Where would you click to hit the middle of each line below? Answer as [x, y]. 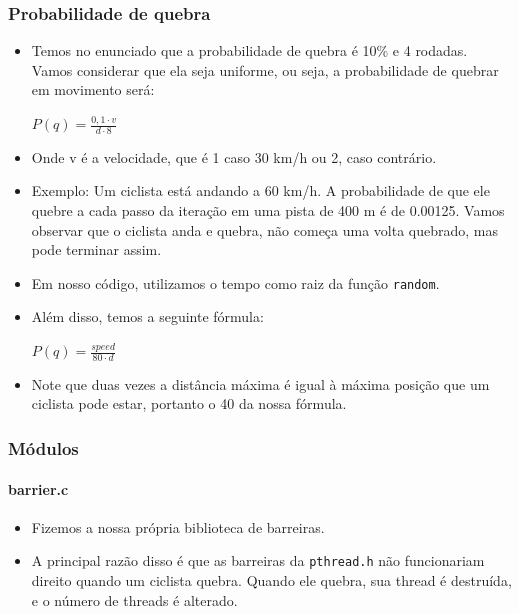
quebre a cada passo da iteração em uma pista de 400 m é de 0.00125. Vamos [268, 210]
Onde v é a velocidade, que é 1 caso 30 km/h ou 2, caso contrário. [234, 156]
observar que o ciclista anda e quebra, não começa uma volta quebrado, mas [265, 229]
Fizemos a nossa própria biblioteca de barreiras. [178, 526]
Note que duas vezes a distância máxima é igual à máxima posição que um [260, 383]
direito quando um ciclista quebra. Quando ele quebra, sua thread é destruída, [271, 579]
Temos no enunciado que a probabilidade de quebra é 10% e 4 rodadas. [249, 50]
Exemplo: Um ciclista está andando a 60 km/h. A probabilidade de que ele [260, 190]
